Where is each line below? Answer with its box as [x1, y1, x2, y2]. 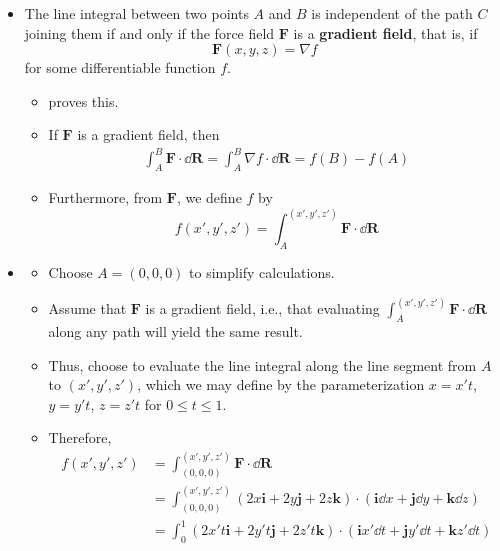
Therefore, [48, 427, 112, 448]
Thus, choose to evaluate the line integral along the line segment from [48, 354, 477, 375]
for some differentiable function [24, 57, 216, 78]
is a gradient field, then [77, 124, 220, 145]
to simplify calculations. [189, 262, 335, 283]
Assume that [48, 298, 127, 319]
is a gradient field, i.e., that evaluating [145, 298, 380, 319]
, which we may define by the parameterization [137, 374, 425, 395]
